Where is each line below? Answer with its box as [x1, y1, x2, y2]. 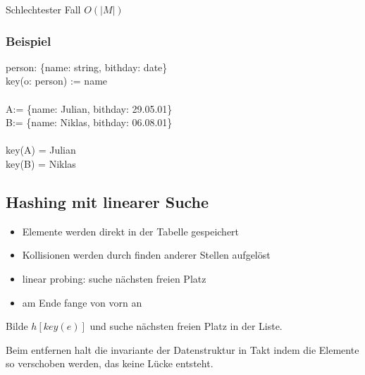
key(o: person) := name [6, 73, 108, 88]
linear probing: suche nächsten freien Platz [22, 271, 206, 285]
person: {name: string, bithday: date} [6, 59, 168, 74]
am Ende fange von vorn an [22, 295, 142, 309]
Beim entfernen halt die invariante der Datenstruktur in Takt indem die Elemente [6, 342, 359, 357]
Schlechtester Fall [6, 2, 81, 16]
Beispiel [6, 32, 51, 49]
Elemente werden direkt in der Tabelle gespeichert [22, 223, 240, 238]
